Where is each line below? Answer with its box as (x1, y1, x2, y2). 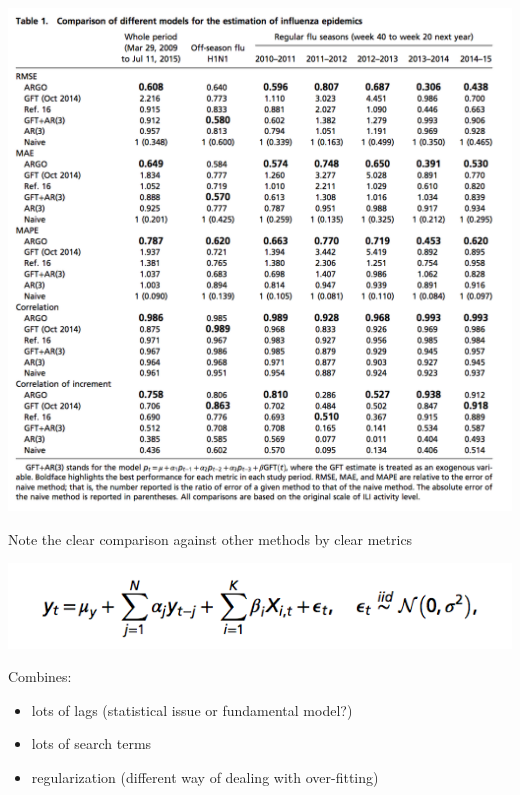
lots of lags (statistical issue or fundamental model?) (31, 699, 353, 720)
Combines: (8, 666, 72, 687)
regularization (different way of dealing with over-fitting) (31, 767, 379, 788)
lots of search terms (31, 733, 152, 754)
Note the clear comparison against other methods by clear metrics (8, 528, 413, 549)
